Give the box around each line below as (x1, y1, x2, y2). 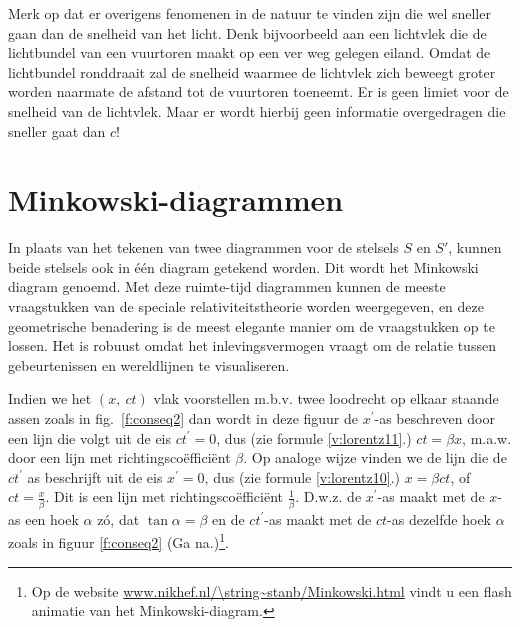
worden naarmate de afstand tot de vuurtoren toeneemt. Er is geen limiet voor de (8, 81, 509, 102)
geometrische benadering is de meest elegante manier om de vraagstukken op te (8, 315, 495, 336)
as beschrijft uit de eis (27, 466, 163, 487)
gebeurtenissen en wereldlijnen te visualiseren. (8, 354, 290, 375)
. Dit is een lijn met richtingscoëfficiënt (45, 486, 283, 507)
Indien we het (8, 388, 92, 409)
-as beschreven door (374, 408, 495, 429)
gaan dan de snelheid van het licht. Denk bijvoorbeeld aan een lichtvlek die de (8, 22, 487, 43)
